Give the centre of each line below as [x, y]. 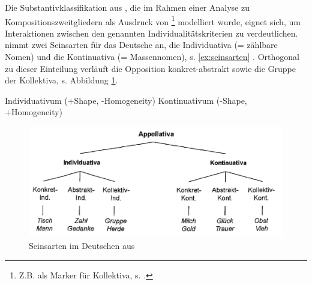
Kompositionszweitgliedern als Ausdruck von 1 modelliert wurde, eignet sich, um [153, 20]
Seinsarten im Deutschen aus [82, 246]
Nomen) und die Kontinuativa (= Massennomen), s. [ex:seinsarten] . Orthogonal [152, 57]
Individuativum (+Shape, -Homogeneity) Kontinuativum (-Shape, [126, 100]
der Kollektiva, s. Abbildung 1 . [61, 80]
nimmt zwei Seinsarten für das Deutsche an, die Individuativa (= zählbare [141, 45]
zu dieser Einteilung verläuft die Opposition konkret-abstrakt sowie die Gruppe [151, 68]
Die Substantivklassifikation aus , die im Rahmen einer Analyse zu [127, 7]
